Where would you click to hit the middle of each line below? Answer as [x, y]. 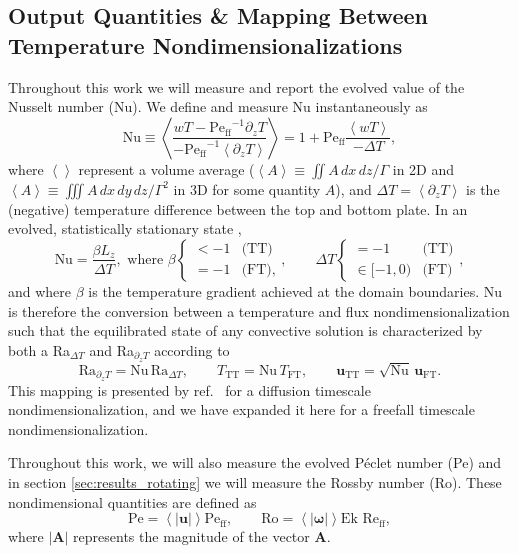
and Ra [111, 349]
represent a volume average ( [166, 168]
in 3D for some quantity [247, 188]
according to [192, 349]
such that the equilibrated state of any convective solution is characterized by [245, 330]
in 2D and [423, 168]
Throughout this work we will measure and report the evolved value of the [236, 86]
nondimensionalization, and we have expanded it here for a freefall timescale [241, 409]
